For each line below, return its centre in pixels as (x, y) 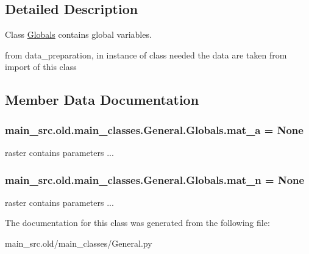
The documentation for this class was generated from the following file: (137, 223)
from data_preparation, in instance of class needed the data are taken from (146, 55)
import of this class (41, 67)
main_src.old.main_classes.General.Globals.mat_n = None (155, 179)
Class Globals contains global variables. (78, 34)
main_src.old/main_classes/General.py (79, 243)
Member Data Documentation (102, 100)
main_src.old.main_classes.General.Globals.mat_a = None (154, 129)
